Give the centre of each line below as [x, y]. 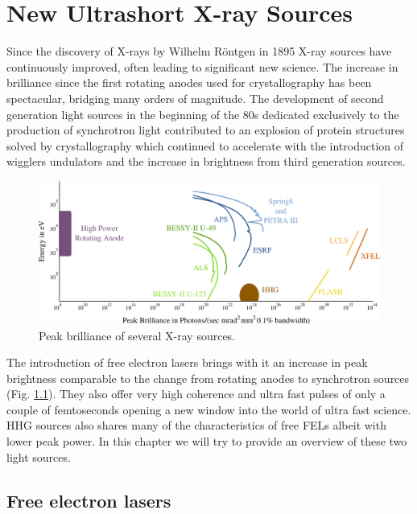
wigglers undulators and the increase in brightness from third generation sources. [206, 161]
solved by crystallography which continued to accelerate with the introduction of [205, 145]
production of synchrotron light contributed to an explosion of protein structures [206, 130]
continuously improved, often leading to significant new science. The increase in [202, 66]
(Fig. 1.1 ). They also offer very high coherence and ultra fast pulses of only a [196, 394]
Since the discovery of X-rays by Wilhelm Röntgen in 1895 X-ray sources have [199, 51]
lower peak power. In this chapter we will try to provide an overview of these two [207, 441]
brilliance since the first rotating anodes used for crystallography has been [189, 82]
